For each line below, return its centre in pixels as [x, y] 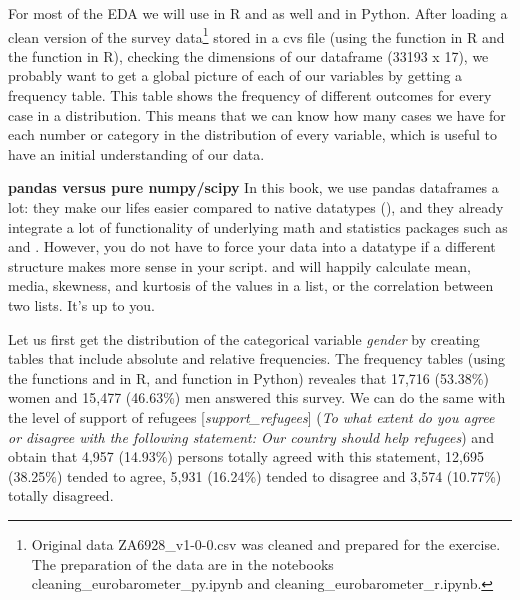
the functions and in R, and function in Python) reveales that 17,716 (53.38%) [248, 377]
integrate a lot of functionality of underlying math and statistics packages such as [258, 226]
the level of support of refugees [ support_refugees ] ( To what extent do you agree [251, 416]
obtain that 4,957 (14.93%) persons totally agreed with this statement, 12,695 [246, 456]
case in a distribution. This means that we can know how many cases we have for [257, 114]
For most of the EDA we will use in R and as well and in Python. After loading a [258, 13]
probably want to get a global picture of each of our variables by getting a [235, 75]
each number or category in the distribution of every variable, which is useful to [252, 134]
